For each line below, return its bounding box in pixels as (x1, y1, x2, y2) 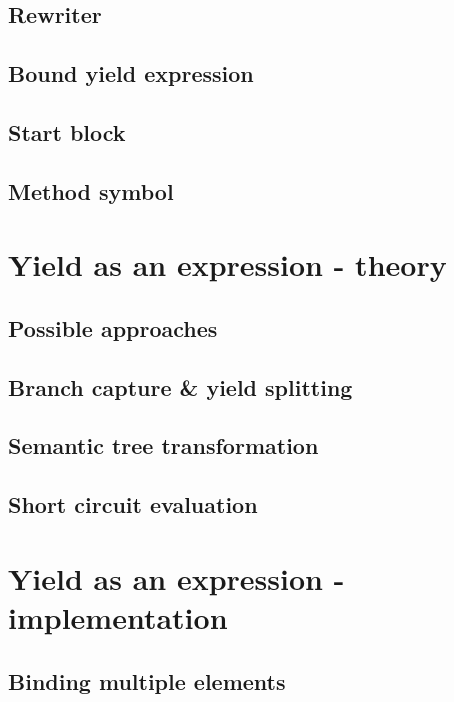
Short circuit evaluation (8, 489, 258, 520)
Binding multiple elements (8, 665, 286, 696)
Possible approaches (8, 312, 218, 343)
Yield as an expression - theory (8, 244, 447, 285)
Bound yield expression (8, 58, 254, 89)
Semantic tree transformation (8, 430, 319, 461)
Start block (8, 116, 126, 147)
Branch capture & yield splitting (8, 371, 353, 402)
